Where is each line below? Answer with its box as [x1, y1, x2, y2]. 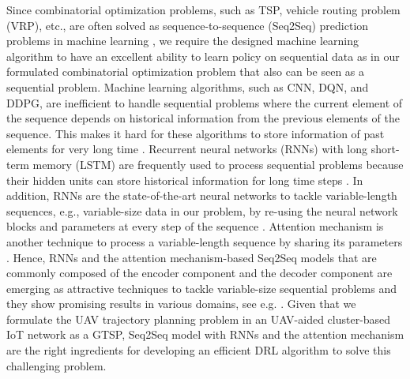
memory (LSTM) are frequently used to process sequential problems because [32, 156, 404, 172]
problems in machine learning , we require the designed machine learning [6, 32, 359, 49]
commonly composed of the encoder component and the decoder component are [6, 265, 393, 281]
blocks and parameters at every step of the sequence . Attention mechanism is [6, 218, 384, 235]
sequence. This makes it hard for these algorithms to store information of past [6, 125, 385, 141]
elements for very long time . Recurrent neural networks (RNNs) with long [6, 141, 368, 157]
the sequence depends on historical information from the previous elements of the [6, 110, 400, 126]
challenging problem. [6, 357, 107, 373]
